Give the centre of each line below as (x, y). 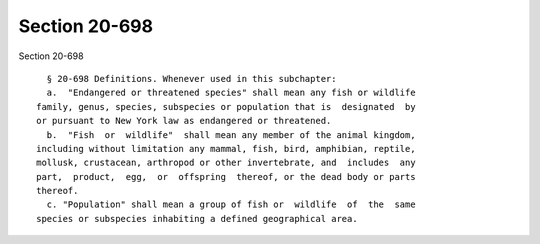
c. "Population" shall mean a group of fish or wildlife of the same (231, 204)
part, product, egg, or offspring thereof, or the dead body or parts (226, 176)
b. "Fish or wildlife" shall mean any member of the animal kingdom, (231, 134)
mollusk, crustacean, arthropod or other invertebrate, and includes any (226, 163)
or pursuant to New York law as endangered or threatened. (184, 121)
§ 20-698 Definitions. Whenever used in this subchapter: (191, 78)
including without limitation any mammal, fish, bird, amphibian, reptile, (226, 148)
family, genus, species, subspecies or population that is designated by (226, 106)
